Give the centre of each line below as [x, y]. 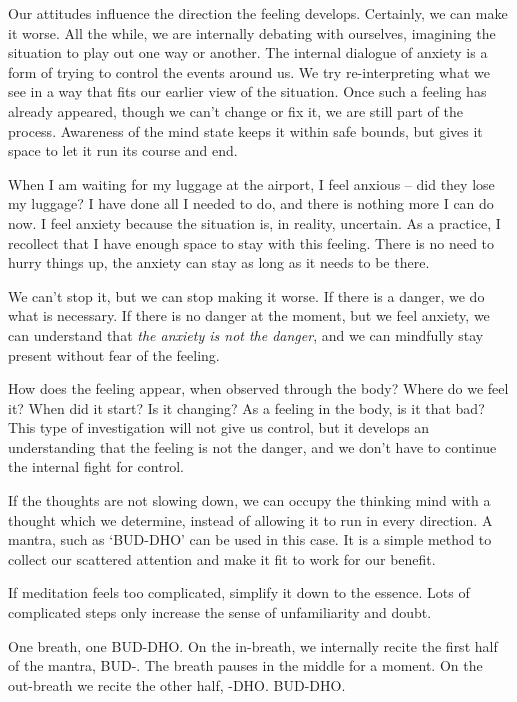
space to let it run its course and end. [123, 150]
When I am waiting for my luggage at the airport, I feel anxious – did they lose [251, 183]
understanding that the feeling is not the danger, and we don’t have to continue [252, 446]
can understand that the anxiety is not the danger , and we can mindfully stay [246, 334]
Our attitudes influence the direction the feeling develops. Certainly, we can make [258, 13]
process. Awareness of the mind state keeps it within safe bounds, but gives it [245, 130]
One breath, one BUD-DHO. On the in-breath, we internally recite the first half [253, 645]
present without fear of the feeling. [114, 354]
